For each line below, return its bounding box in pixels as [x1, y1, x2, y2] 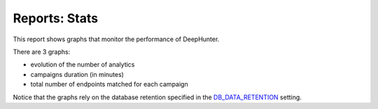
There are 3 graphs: [13, 48, 71, 56]
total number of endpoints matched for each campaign [30, 80, 188, 89]
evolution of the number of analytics [30, 60, 135, 69]
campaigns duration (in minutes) [30, 70, 124, 78]
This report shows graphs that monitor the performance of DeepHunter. [13, 35, 220, 43]
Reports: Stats [13, 10, 98, 26]
